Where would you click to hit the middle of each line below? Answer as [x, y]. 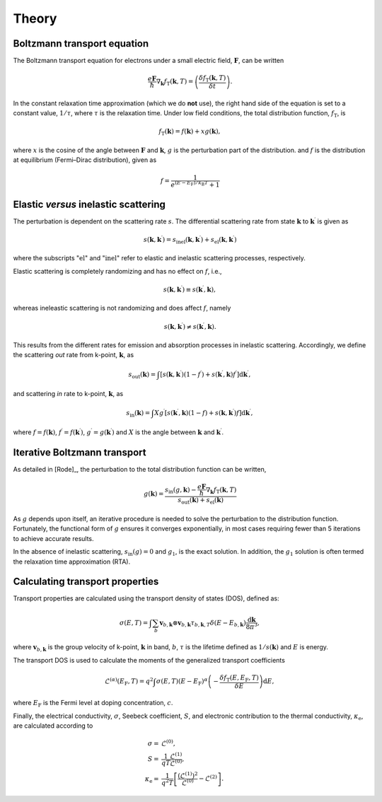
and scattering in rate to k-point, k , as [68, 393]
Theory [35, 18]
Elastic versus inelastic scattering [89, 204]
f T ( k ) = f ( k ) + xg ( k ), [190, 132]
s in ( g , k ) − [180, 490]
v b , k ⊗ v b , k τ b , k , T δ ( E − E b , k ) [203, 624]
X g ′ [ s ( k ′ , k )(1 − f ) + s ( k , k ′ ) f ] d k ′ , [204, 412]
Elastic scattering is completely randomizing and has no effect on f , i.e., [117, 271]
